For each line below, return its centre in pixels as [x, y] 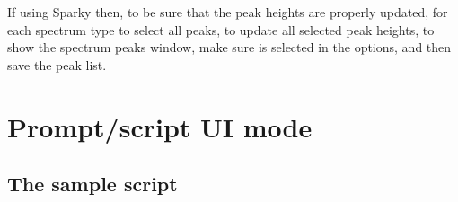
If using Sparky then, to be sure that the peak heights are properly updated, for [228, 12]
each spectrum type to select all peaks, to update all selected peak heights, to [221, 29]
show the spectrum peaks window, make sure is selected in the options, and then [229, 47]
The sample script [92, 184]
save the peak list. [57, 64]
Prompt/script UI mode [160, 126]
